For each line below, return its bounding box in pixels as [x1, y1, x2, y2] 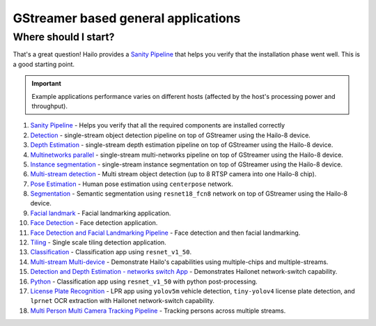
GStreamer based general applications [13, 10, 241, 26]
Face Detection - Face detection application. [30, 219, 158, 227]
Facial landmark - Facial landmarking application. [30, 209, 171, 217]
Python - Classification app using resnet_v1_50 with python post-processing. [30, 277, 258, 286]
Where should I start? [13, 31, 115, 43]
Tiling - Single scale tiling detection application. [30, 238, 166, 247]
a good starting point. [13, 60, 75, 68]
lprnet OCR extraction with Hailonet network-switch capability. [30, 297, 215, 305]
